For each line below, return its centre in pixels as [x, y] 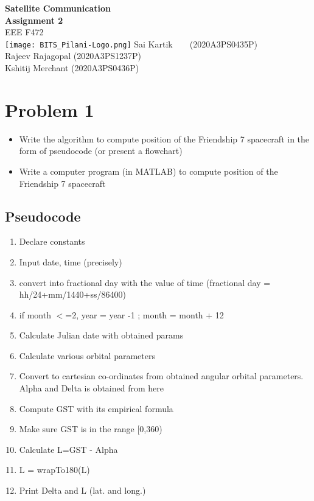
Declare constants [52, 241]
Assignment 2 [34, 20]
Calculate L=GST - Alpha [68, 449]
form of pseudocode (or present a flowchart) [101, 151]
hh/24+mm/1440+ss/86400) [72, 294]
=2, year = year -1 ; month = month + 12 [145, 314]
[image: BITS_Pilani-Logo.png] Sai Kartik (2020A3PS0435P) [131, 44]
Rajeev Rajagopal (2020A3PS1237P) [73, 56]
